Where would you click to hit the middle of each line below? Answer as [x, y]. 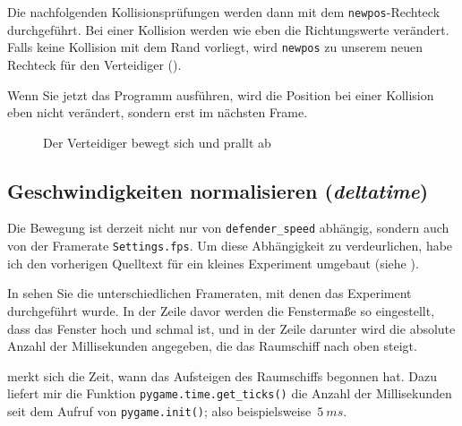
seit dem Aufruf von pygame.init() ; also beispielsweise [159, 411]
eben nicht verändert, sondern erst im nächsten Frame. [158, 112]
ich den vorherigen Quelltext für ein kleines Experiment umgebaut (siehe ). [213, 263]
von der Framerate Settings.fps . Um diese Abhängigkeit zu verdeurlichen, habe [230, 246]
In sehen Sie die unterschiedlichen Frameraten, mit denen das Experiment [210, 293]
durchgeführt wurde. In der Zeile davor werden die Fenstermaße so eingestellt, [221, 310]
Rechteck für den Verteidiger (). [94, 64]
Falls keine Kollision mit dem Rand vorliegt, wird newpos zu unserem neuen [215, 47]
